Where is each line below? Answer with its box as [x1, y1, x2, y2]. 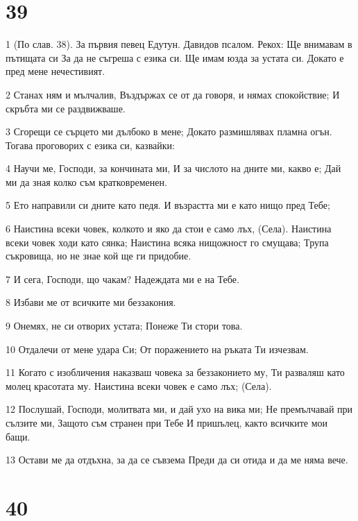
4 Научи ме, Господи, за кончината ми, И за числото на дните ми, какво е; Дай [6, 161, 341, 176]
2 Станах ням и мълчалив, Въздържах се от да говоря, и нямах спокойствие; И [6, 87, 340, 101]
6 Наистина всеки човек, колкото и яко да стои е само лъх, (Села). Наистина [6, 221, 332, 236]
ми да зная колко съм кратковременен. [6, 174, 167, 189]
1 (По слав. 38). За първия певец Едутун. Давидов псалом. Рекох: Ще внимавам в [6, 37, 352, 51]
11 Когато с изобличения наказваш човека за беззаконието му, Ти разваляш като [6, 365, 345, 379]
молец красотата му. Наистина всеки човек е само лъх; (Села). [6, 378, 272, 393]
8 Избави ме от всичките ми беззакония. [6, 295, 176, 309]
